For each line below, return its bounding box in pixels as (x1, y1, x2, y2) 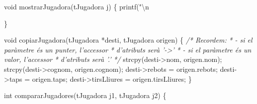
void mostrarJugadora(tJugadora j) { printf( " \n (4, 1, 149, 11)
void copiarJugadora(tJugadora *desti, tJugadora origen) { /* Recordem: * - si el (4, 35, 253, 45)
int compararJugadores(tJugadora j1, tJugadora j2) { (4, 90, 167, 101)
